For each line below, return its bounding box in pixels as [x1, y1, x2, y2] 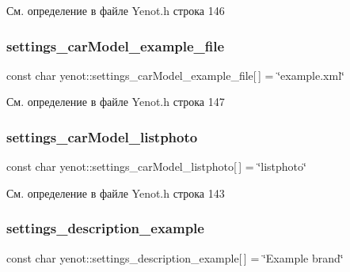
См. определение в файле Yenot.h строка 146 [6, 2, 225, 18]
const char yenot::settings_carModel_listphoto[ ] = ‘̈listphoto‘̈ [6, 158, 306, 175]
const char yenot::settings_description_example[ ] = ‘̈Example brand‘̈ [6, 249, 344, 266]
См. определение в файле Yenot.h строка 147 [6, 93, 225, 110]
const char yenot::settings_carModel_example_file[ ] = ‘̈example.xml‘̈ [6, 66, 344, 83]
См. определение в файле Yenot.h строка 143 [6, 184, 225, 201]
